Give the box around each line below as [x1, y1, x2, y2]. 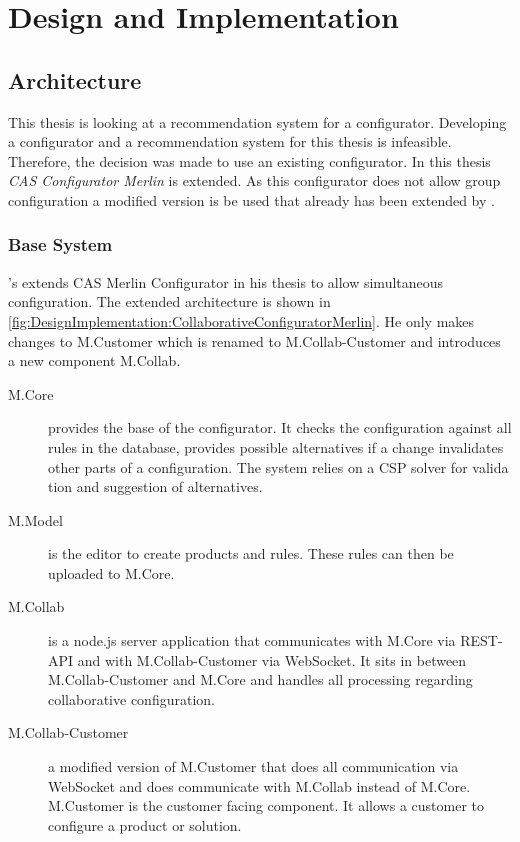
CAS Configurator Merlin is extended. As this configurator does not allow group [8, 170, 501, 191]
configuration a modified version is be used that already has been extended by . [8, 189, 495, 210]
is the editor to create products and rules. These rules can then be [48, 543, 454, 564]
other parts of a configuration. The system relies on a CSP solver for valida [48, 456, 509, 477]
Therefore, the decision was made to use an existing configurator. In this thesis [8, 150, 491, 171]
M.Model [8, 509, 63, 530]
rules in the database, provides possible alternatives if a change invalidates [48, 436, 504, 457]
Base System [8, 232, 113, 257]
